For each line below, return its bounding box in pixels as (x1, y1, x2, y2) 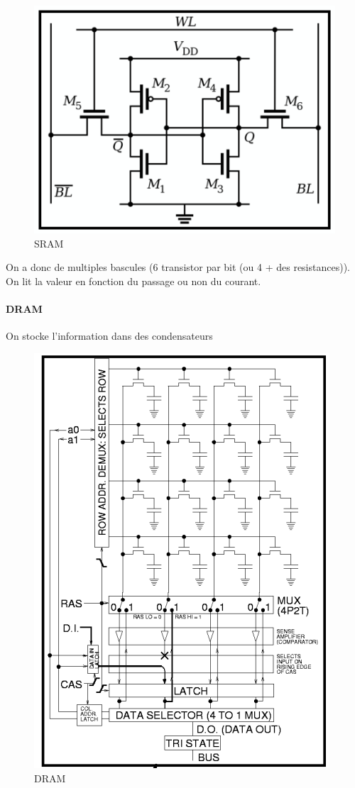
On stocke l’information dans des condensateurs (6, 328, 213, 343)
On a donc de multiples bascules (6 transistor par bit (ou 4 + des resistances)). (6, 260, 350, 274)
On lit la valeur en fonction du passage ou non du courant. (6, 274, 261, 289)
